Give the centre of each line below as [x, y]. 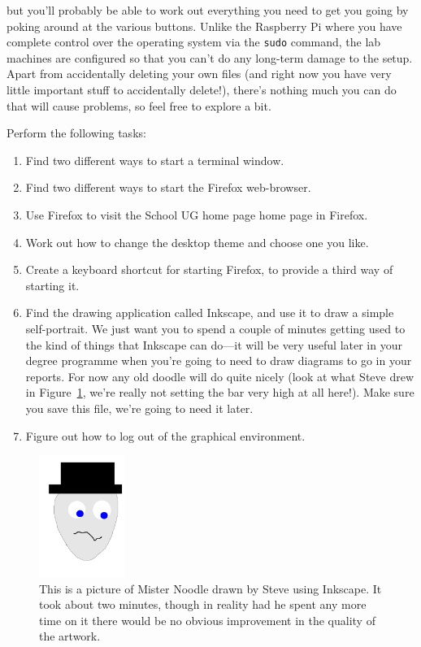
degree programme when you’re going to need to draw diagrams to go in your [219, 360]
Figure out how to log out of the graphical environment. [165, 435]
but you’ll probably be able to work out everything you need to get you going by [208, 10]
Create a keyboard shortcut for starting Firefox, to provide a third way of [209, 269]
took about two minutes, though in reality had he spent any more [203, 604]
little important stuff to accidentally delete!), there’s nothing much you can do [202, 90]
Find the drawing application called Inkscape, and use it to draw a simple [210, 313]
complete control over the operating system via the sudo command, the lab [194, 42]
